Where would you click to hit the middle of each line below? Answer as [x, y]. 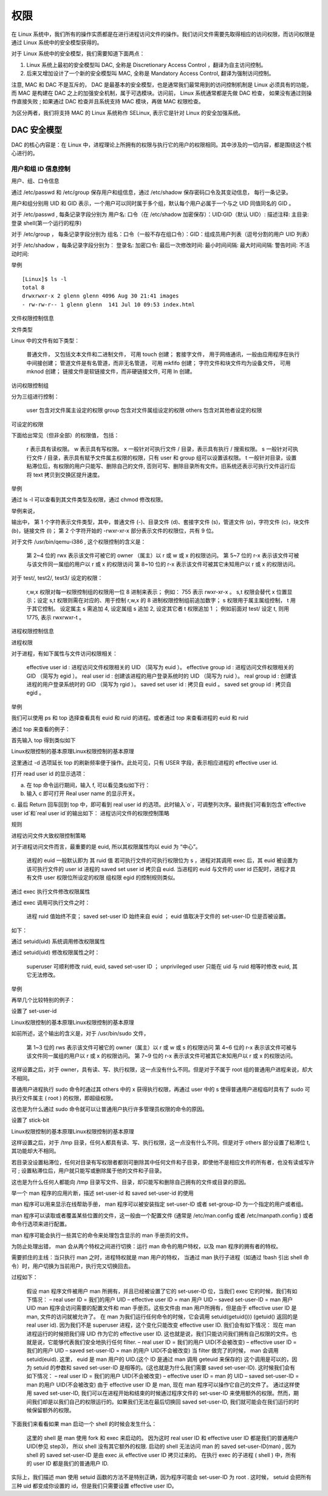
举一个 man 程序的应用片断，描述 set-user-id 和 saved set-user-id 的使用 [102, 1193]
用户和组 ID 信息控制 [41, 169]
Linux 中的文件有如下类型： [46, 340]
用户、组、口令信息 [35, 181]
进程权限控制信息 [32, 631]
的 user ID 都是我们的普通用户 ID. [67, 1463]
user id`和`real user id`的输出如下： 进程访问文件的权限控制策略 [91, 813]
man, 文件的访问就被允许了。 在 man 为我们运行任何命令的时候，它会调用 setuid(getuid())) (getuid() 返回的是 [162, 1317]
